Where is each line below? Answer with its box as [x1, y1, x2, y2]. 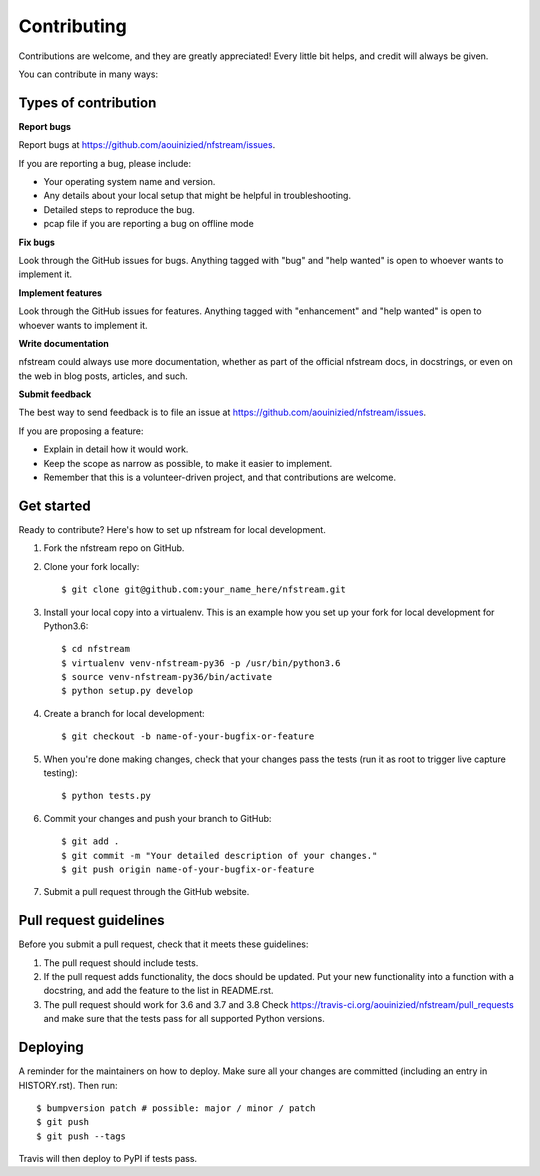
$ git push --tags [36, 1130, 127, 1142]
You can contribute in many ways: [18, 68, 159, 80]
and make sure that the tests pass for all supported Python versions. [43, 1013, 325, 1025]
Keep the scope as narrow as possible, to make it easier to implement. [43, 457, 333, 469]
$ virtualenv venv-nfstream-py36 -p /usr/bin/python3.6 [61, 657, 341, 669]
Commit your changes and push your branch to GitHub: [43, 812, 272, 824]
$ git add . [61, 836, 120, 847]
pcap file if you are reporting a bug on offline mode [43, 218, 254, 230]
